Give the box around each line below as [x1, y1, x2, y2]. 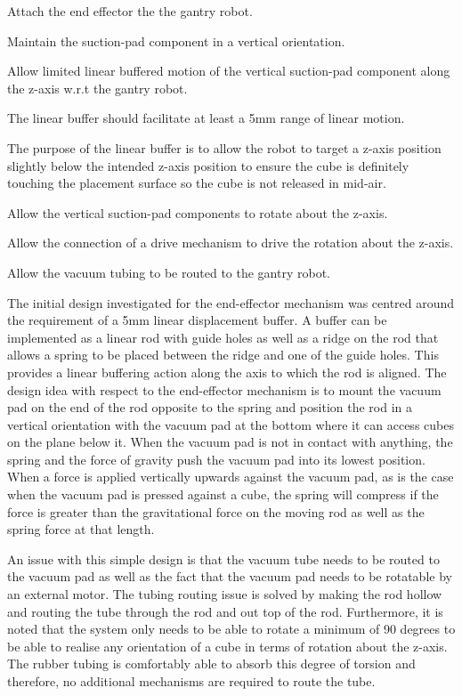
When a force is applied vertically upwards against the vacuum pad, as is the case [7, 467, 454, 486]
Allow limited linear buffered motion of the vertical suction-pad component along [7, 61, 450, 80]
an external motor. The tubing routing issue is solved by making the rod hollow [7, 585, 442, 603]
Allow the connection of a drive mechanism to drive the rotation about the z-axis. [7, 233, 454, 252]
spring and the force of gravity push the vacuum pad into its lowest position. [7, 449, 426, 468]
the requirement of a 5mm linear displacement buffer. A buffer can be [7, 311, 387, 329]
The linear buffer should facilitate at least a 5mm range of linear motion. [7, 109, 405, 127]
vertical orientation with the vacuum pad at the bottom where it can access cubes [7, 415, 454, 433]
